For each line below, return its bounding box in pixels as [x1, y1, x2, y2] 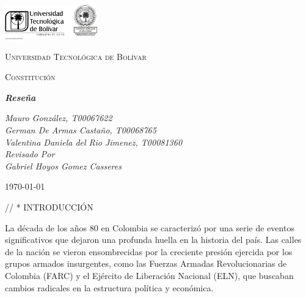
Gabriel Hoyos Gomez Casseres [5, 159, 122, 172]
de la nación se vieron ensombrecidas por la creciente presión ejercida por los [5, 245, 293, 258]
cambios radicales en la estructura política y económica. [5, 281, 214, 294]
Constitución [5, 70, 56, 83]
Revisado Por [5, 147, 55, 160]
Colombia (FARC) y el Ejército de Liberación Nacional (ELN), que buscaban [5, 269, 294, 281]
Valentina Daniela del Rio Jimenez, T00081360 [5, 135, 183, 148]
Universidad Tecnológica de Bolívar [5, 50, 147, 62]
